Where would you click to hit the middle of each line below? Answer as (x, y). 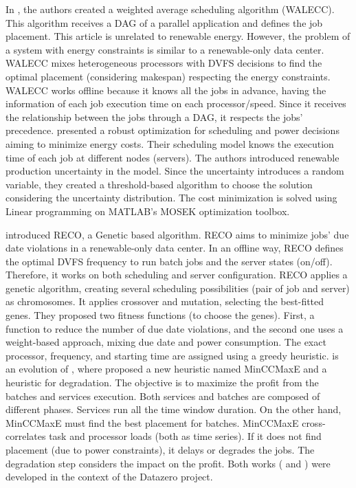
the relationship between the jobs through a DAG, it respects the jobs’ (154, 117)
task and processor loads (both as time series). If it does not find (185, 436)
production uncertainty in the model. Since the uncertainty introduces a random (175, 171)
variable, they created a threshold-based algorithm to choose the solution (159, 184)
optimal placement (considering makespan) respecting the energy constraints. (168, 76)
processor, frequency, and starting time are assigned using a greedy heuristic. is (172, 355)
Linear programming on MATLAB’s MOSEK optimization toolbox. (148, 211)
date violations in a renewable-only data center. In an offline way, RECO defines (175, 248)
